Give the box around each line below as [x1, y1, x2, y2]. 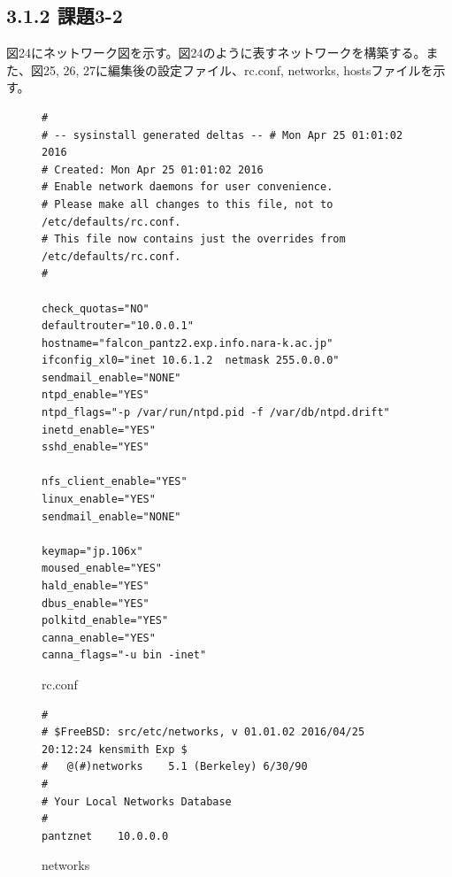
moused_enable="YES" [42, 562, 163, 575]
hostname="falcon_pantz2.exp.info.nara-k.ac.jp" [42, 336, 333, 350]
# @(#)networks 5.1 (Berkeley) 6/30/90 [42, 760, 308, 773]
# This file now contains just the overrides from [42, 233, 346, 246]
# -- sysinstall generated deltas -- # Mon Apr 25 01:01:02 [42, 128, 403, 142]
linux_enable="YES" [42, 493, 156, 506]
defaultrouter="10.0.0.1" [42, 319, 194, 333]
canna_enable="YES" [42, 631, 156, 644]
